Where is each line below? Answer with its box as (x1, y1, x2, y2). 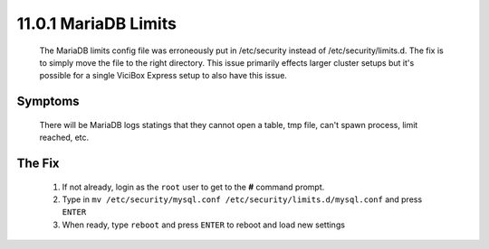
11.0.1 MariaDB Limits (16, 14, 177, 33)
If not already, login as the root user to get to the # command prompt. (62, 181, 325, 192)
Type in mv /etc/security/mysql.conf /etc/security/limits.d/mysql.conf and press (62, 194, 423, 205)
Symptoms (16, 94, 81, 109)
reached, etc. (39, 132, 90, 143)
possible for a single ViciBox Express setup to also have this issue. (39, 70, 287, 81)
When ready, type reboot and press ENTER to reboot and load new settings (62, 219, 346, 230)
